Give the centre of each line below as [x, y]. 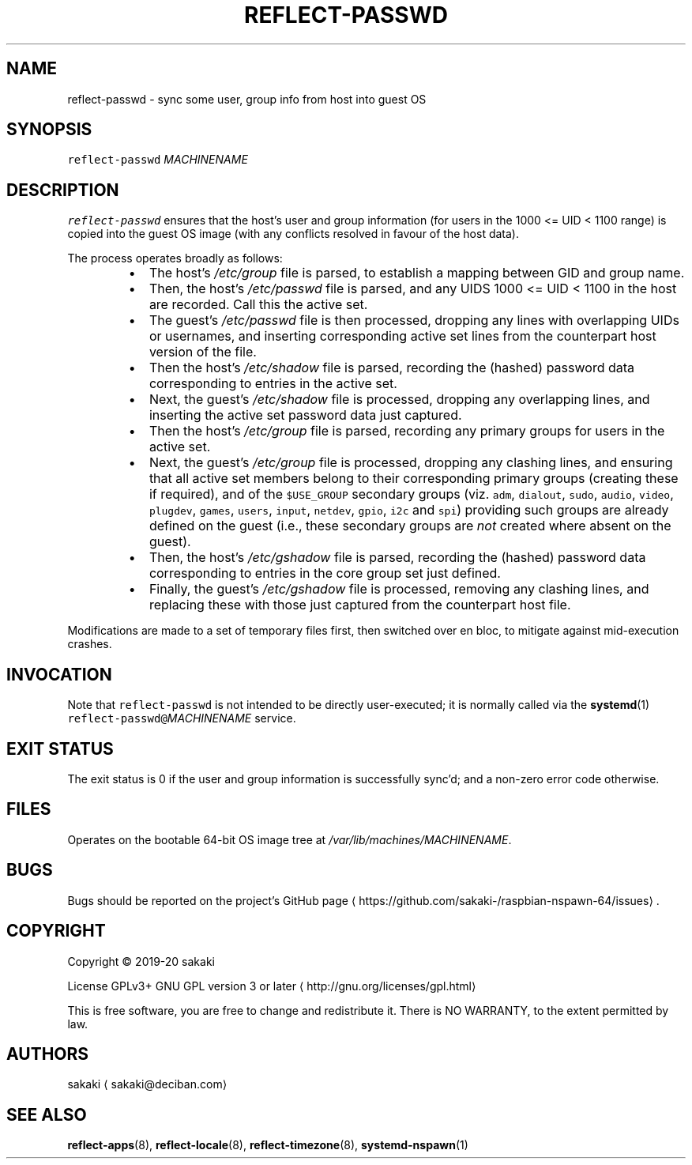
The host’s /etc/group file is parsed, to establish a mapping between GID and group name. [417, 273]
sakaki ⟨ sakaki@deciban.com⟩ [147, 1084]
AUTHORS [48, 1054]
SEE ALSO [47, 1114]
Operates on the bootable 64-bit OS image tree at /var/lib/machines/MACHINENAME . [290, 839]
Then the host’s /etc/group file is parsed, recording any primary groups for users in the [407, 431]
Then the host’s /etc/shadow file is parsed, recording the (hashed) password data [392, 368]
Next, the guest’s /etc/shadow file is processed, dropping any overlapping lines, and [399, 400]
